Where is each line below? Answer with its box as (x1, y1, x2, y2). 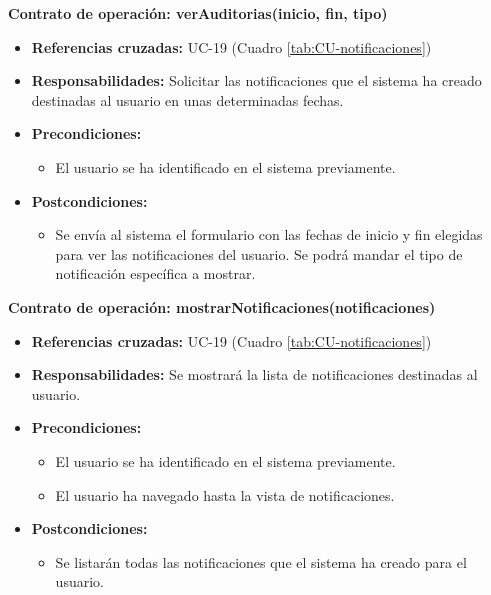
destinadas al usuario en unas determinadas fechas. (31, 89, 344, 110)
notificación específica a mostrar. (55, 263, 256, 284)
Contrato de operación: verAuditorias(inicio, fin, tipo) (8, 3, 388, 23)
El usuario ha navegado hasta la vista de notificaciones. (55, 484, 395, 505)
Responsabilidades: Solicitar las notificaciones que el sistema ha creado (31, 70, 482, 91)
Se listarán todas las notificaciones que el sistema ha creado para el (55, 551, 467, 572)
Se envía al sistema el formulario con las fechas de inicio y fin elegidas (55, 224, 483, 245)
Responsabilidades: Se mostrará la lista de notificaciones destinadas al (31, 364, 478, 385)
